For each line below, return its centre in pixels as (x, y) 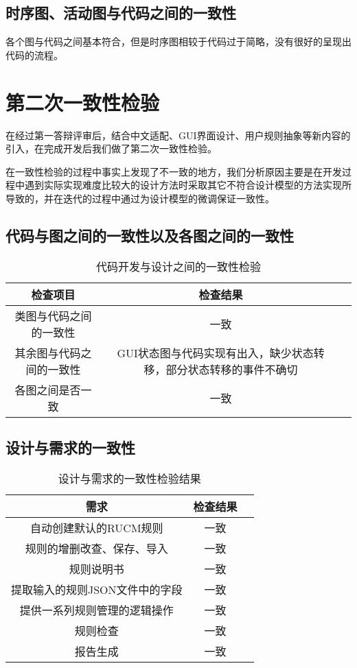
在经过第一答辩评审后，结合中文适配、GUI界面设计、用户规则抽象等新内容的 (178, 135)
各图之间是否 (48, 390)
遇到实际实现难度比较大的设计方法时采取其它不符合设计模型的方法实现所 (188, 185)
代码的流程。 (34, 55)
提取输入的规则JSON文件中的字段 (97, 589)
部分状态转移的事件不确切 (232, 369)
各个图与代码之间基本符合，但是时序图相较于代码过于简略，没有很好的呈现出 (178, 41)
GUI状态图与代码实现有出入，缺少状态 (215, 353)
